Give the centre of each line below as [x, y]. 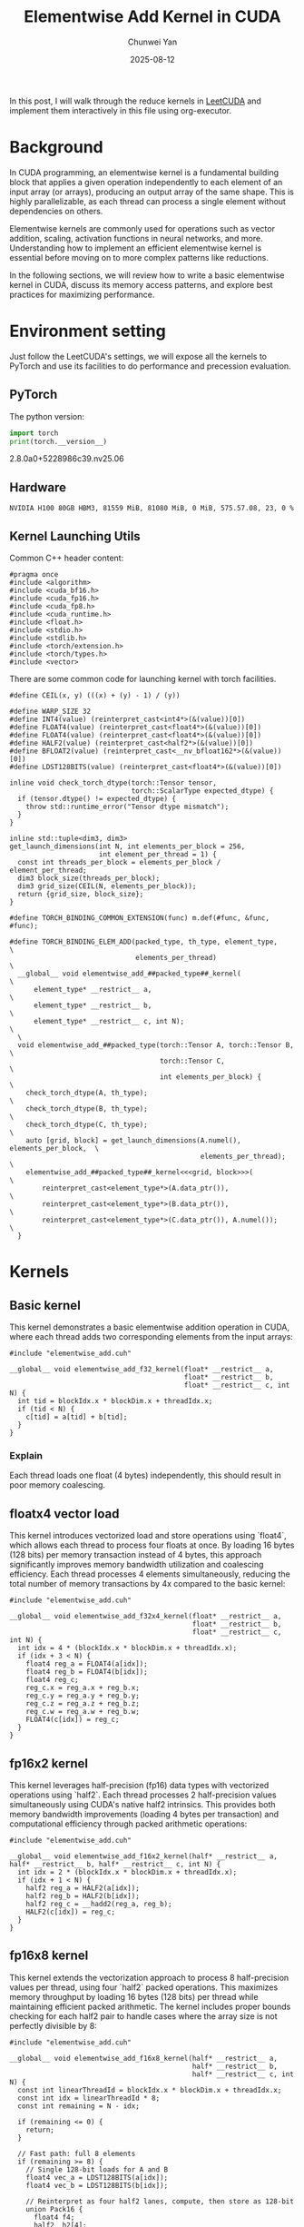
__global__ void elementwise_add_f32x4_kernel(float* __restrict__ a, [146, 1617]
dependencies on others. [56, 211]
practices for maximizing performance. [82, 294]
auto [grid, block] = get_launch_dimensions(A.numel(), [134, 1141]
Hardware [38, 487]
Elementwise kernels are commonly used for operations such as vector [142, 228]
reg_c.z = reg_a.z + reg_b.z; [83, 1704]
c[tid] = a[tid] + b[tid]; [77, 1417]
